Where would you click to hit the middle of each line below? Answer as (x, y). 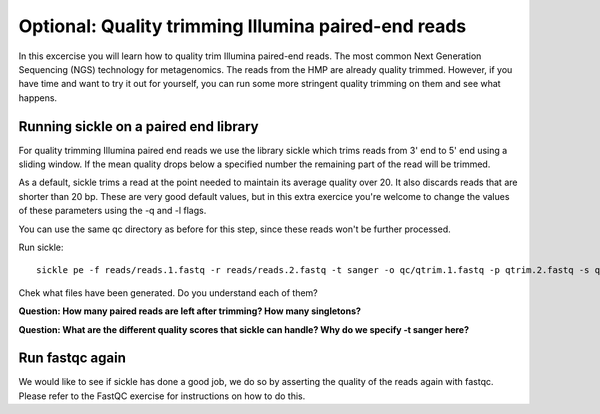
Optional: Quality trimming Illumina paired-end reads (242, 26)
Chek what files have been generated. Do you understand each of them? (168, 292)
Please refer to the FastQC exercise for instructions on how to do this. (162, 396)
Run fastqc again (72, 358)
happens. (38, 97)
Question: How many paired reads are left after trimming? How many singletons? (190, 311)
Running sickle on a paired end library (138, 126)
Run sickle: (41, 247)
